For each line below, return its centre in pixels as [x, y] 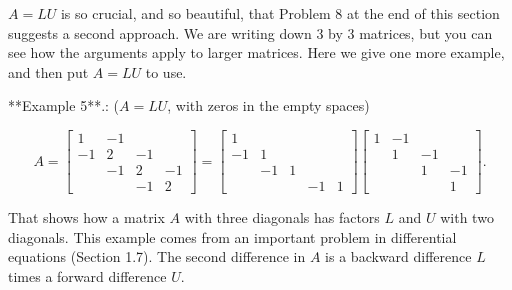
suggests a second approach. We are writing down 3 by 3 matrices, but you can [250, 32]
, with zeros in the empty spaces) [268, 105]
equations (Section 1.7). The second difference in [157, 256]
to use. [166, 71]
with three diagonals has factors [282, 217]
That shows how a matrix [86, 217]
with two [467, 217]
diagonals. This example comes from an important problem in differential [232, 236]
